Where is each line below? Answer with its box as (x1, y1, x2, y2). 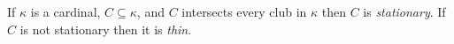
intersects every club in (181, 3, 307, 20)
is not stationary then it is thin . (19, 19, 192, 38)
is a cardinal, (30, 3, 101, 20)
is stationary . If (363, 3, 446, 20)
